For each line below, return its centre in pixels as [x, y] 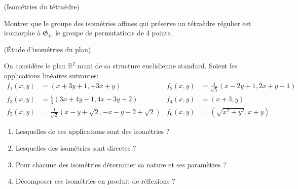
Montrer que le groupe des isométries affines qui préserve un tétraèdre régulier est [128, 23]
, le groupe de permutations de [97, 33]
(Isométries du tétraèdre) [42, 6]
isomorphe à [22, 33]
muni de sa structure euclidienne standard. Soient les [158, 66]
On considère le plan [35, 66]
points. [162, 33]
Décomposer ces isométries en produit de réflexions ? [95, 181]
